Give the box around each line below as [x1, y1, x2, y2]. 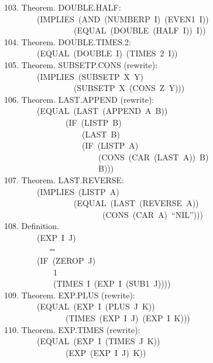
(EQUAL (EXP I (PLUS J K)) [36, 300, 155, 312]
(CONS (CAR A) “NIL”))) [102, 208, 203, 220]
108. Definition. [4, 220, 59, 232]
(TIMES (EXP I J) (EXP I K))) [65, 312, 190, 324]
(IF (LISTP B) [65, 116, 122, 128]
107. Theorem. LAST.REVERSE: [4, 173, 125, 186]
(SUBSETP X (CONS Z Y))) [73, 82, 185, 94]
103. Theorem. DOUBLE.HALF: [4, 1, 121, 13]
